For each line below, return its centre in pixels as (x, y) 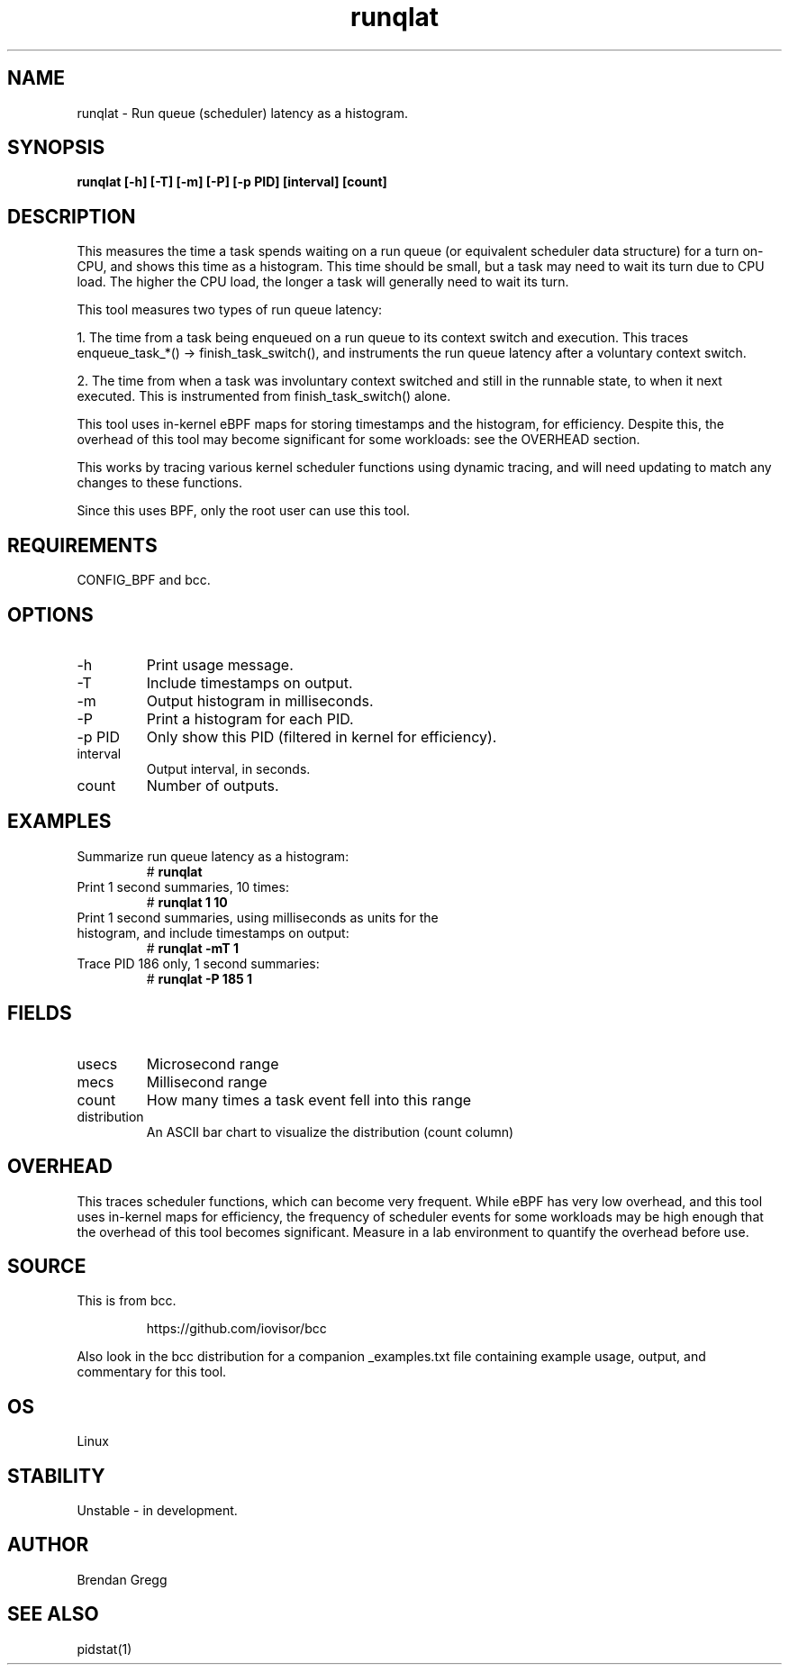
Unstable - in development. (157, 1511)
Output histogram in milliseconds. (260, 700)
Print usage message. (220, 664)
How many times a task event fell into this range (309, 1100)
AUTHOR (48, 1545)
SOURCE (47, 1266)
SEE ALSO (53, 1614)
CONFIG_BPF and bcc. (144, 580)
